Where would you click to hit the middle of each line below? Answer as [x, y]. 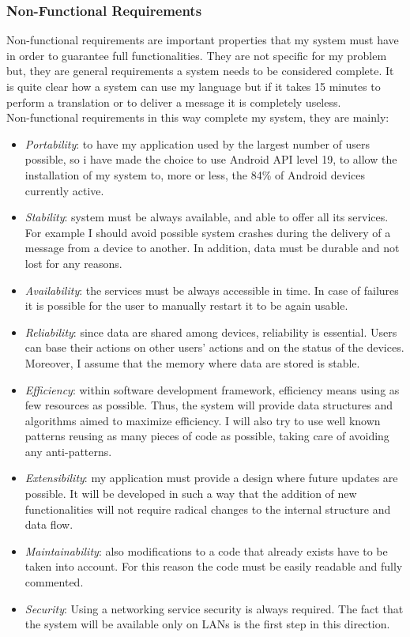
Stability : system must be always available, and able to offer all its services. [207, 217]
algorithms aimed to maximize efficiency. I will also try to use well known [203, 420]
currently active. [64, 190]
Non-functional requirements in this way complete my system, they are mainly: [198, 117]
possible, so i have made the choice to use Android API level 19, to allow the [211, 159]
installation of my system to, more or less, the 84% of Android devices [195, 174]
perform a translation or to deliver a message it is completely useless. [174, 102]
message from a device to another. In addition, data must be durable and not [212, 248]
